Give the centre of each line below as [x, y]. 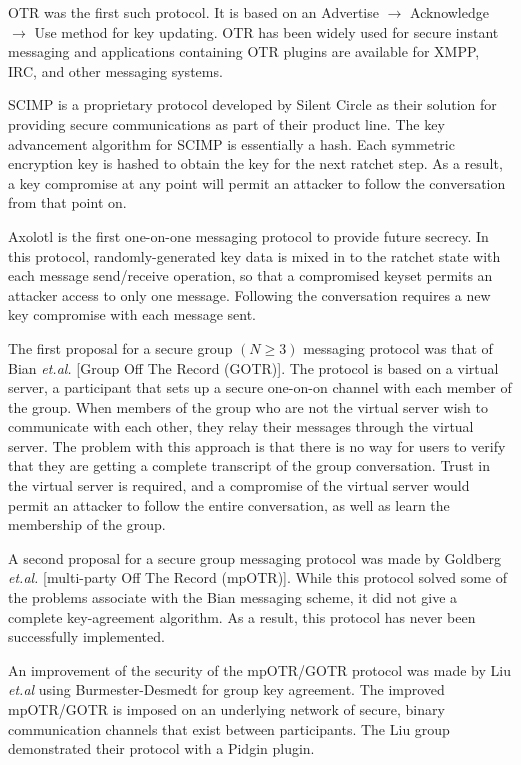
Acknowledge [449, 12]
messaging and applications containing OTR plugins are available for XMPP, [244, 51]
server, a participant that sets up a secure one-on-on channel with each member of [260, 387]
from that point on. [67, 202]
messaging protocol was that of [398, 347]
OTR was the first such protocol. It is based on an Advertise [193, 12]
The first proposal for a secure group [120, 347]
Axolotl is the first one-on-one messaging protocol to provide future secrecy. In [248, 235]
